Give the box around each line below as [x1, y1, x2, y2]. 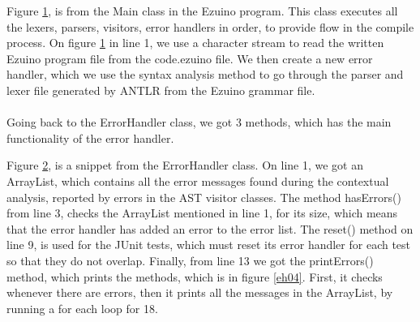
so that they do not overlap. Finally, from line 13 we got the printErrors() [6, 251, 374, 268]
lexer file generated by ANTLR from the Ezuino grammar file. [6, 81, 315, 98]
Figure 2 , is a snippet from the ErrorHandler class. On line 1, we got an [6, 157, 363, 174]
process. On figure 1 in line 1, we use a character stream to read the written [6, 34, 384, 51]
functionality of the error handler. [6, 129, 174, 146]
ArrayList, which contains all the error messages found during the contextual [6, 172, 389, 189]
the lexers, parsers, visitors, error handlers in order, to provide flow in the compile [6, 18, 414, 35]
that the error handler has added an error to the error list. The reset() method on [6, 220, 414, 237]
